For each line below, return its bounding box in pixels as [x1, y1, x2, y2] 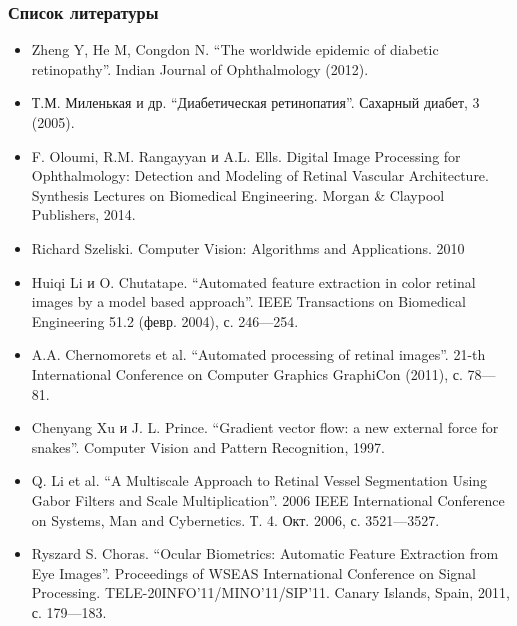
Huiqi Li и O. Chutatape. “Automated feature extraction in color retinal [31, 271, 476, 292]
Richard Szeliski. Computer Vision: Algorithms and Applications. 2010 [31, 237, 465, 258]
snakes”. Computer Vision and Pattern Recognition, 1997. [31, 436, 385, 457]
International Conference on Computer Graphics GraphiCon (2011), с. [31, 363, 463, 384]
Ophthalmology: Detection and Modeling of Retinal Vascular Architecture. [31, 165, 489, 186]
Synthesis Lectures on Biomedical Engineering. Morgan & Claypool [31, 184, 445, 205]
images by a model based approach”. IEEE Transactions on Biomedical [31, 291, 466, 312]
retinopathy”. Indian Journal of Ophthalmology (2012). [31, 58, 369, 79]
